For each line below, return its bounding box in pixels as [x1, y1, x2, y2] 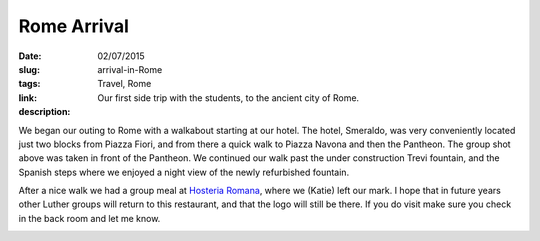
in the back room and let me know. [18, 212, 161, 224]
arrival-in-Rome [97, 63, 163, 75]
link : [18, 91, 38, 104]
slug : [18, 63, 40, 75]
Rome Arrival [18, 15, 130, 37]
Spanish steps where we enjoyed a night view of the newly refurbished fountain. [18, 166, 350, 178]
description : [18, 106, 71, 118]
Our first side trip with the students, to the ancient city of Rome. [97, 91, 360, 104]
